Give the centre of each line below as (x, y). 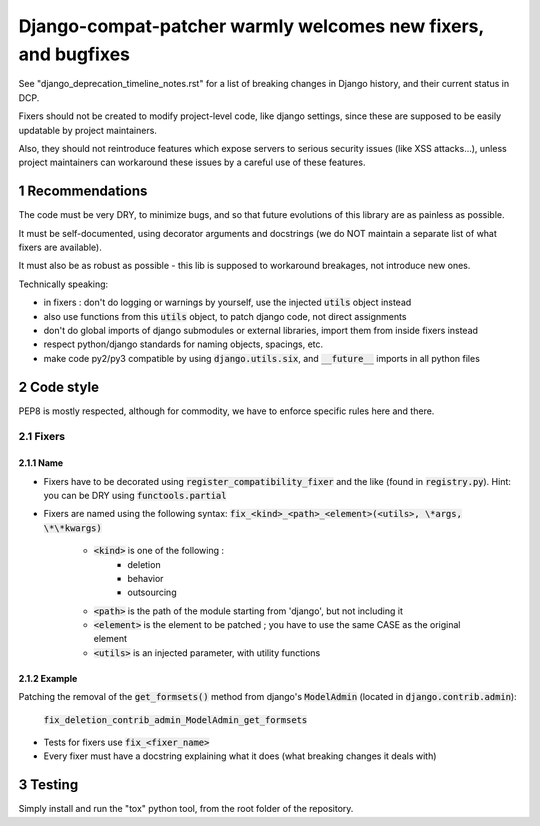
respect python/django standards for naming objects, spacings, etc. (183, 344)
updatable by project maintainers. (87, 130)
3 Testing (48, 785)
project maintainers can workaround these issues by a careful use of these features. (192, 162)
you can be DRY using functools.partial (135, 495)
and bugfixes (74, 54)
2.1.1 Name (41, 463)
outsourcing (152, 592)
